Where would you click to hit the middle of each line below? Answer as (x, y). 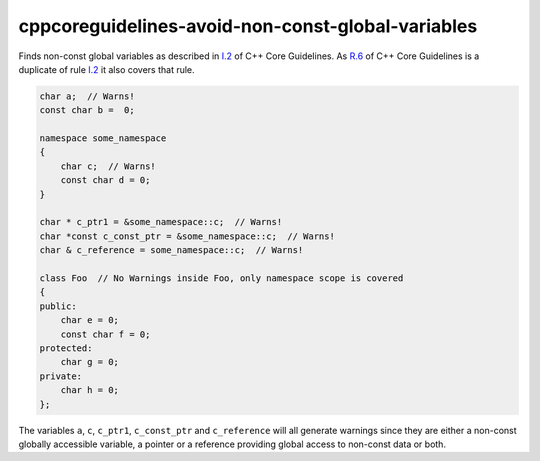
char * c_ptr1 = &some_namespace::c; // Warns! (161, 222)
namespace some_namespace (103, 138)
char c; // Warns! (108, 166)
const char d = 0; (105, 180)
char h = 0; (90, 390)
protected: (66, 348)
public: (58, 306)
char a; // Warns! (87, 96)
